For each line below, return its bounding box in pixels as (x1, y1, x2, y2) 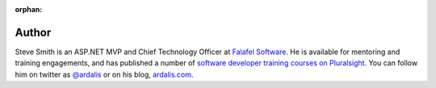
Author (15, 25, 52, 40)
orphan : (15, 5, 43, 14)
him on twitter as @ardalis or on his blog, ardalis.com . (15, 69, 194, 79)
